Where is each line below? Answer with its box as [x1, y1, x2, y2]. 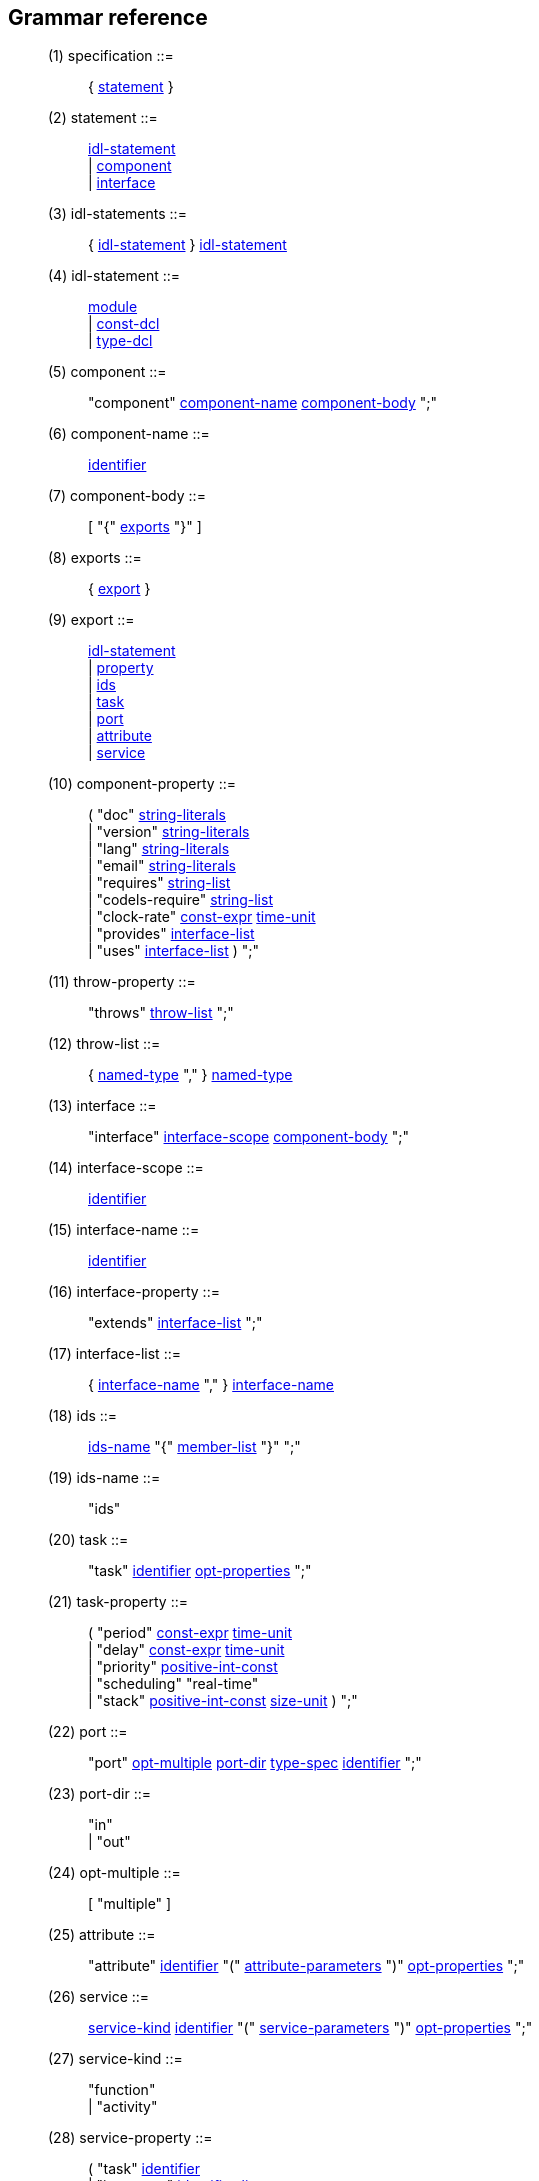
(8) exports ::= [48, 549, 142, 567]
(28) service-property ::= [48, 2129, 213, 2147]
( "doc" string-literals [88, 806, 226, 824]
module [88, 298, 138, 316]
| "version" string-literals [88, 823, 250, 841]
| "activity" [88, 2098, 158, 2116]
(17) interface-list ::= [48, 1345, 181, 1363]
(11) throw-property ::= [48, 973, 196, 991]
